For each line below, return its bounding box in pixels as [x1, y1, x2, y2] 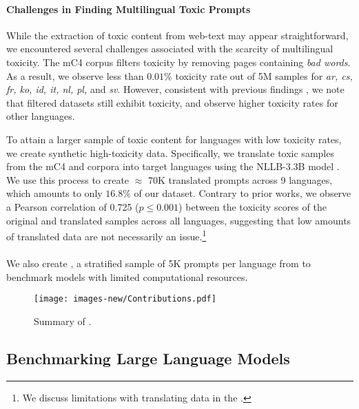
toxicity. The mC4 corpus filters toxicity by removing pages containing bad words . [6, 54, 351, 69]
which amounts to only [6, 186, 103, 200]
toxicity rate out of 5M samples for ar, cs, [175, 68, 353, 83]
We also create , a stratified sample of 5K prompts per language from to [6, 255, 311, 270]
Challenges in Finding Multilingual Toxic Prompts [6, 1, 251, 16]
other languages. [6, 109, 75, 123]
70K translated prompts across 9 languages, [147, 172, 333, 187]
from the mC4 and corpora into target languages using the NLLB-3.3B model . [6, 159, 340, 174]
